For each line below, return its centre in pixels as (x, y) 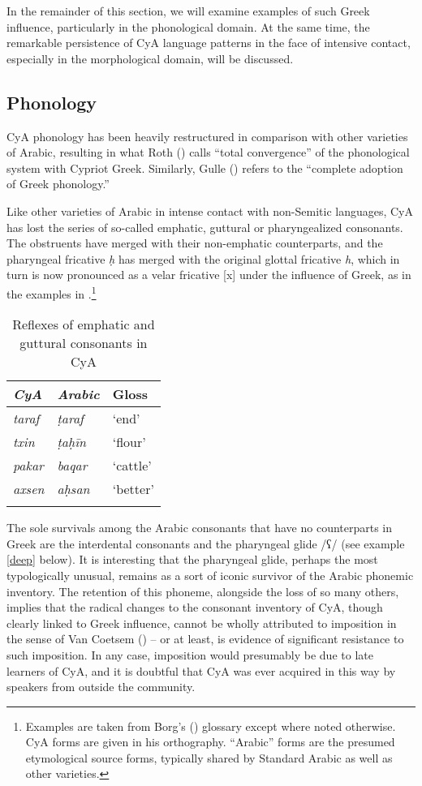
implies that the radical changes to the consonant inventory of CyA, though (195, 607)
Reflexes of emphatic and (84, 324)
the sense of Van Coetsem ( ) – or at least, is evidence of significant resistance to (205, 639)
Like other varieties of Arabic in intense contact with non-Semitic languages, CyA (210, 210)
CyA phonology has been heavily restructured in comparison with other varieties (207, 136)
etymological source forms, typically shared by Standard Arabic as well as (209, 757)
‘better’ (133, 489)
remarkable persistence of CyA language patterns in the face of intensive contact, (209, 43)
